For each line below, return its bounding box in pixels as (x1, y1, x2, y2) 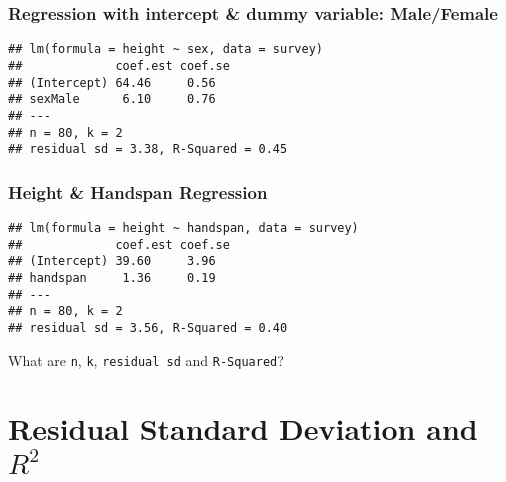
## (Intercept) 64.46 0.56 (8, 75, 216, 90)
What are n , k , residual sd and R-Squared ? (8, 349, 284, 370)
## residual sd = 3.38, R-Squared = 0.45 (8, 142, 288, 157)
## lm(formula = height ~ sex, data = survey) (8, 42, 323, 57)
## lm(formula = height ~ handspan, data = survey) (8, 221, 359, 236)
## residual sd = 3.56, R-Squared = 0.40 (8, 320, 288, 335)
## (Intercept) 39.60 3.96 (8, 254, 216, 269)
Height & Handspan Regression (8, 179, 268, 204)
